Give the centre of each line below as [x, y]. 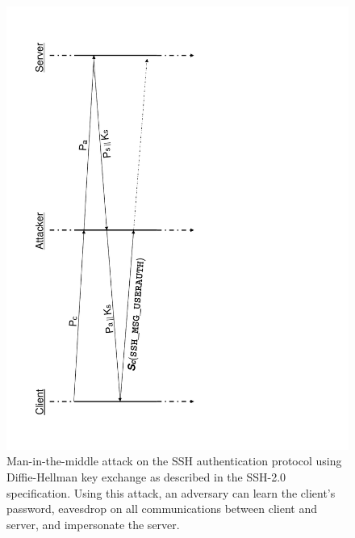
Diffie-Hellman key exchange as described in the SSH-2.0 [146, 477]
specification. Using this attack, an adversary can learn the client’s [171, 492]
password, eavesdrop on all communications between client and [162, 509]
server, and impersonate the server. [93, 524]
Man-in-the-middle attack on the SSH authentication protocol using [174, 461]
